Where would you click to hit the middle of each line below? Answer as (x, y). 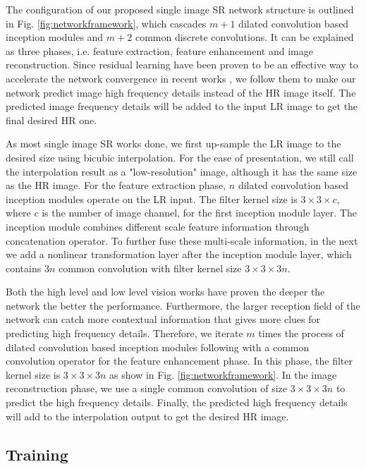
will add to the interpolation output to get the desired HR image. (147, 416)
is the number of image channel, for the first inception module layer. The (199, 213)
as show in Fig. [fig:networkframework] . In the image (223, 374)
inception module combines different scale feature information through (158, 226)
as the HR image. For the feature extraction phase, (116, 185)
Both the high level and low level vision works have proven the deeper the (165, 292)
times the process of (301, 333)
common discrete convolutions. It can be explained (244, 37)
